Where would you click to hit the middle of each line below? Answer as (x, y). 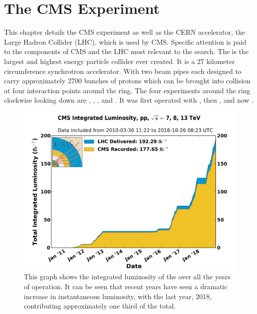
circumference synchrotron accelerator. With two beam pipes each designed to (123, 71)
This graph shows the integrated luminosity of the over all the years (127, 277)
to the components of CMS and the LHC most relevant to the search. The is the (127, 51)
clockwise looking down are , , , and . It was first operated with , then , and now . (129, 100)
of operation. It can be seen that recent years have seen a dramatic (126, 286)
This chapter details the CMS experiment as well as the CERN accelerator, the (125, 32)
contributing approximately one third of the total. (100, 306)
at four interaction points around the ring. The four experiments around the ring (127, 90)
